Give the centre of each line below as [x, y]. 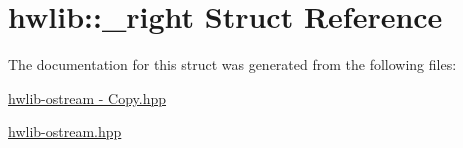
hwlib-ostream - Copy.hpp [87, 97]
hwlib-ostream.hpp [65, 131]
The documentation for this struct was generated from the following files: [232, 64]
